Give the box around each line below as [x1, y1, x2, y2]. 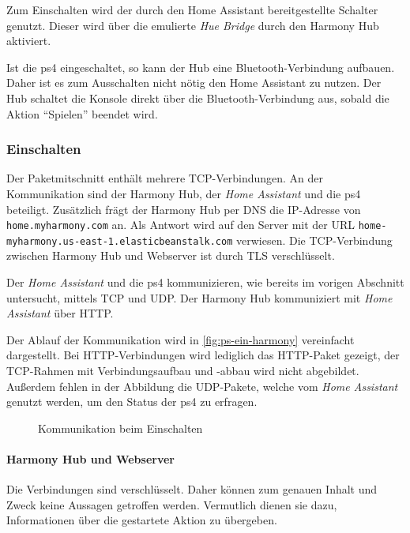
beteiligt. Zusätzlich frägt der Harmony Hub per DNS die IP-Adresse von [6, 201, 361, 217]
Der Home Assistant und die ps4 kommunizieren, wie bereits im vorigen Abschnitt [6, 274, 404, 291]
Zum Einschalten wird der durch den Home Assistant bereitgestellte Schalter [6, 2, 378, 17]
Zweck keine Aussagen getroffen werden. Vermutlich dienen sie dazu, [6, 496, 337, 512]
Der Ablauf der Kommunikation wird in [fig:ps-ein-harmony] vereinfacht [6, 331, 355, 347]
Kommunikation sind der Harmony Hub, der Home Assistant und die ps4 [6, 185, 361, 201]
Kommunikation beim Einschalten [38, 419, 203, 436]
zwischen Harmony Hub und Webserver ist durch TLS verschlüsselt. [6, 247, 335, 264]
